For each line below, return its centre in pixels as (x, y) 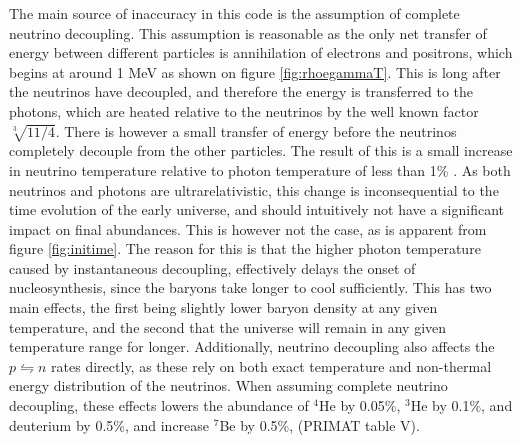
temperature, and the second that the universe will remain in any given (228, 326)
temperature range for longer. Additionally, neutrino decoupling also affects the (252, 346)
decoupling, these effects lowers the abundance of (159, 405)
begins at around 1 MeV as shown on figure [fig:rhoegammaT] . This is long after (255, 71)
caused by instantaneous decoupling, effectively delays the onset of (212, 267)
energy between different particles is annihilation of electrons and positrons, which (261, 52)
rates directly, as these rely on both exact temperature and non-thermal (271, 365)
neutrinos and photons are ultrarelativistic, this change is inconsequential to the (254, 189)
